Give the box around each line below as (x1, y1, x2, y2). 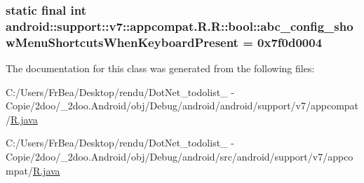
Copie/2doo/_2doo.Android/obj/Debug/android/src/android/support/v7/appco (6, 149, 353, 164)
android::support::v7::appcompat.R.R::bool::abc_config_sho (6, 17, 353, 34)
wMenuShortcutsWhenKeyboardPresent (6, 33, 238, 50)
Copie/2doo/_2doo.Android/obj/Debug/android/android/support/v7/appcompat (6, 98, 359, 113)
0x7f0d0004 (257, 33, 323, 50)
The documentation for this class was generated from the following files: (6, 61, 315, 76)
